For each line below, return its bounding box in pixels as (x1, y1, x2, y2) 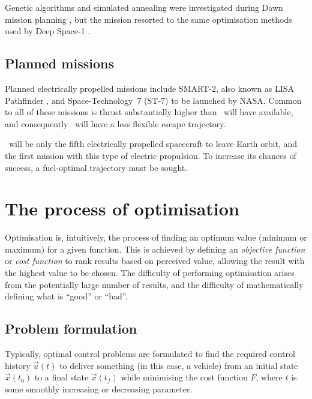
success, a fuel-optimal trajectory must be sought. (5, 161, 188, 173)
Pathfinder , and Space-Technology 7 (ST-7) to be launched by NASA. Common (5, 94, 302, 106)
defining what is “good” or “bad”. (5, 290, 128, 302)
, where (256, 371, 283, 383)
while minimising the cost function (121, 371, 248, 383)
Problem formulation (5, 319, 137, 338)
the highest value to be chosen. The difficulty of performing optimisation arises (5, 266, 295, 279)
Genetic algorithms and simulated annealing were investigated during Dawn (5, 1, 283, 13)
